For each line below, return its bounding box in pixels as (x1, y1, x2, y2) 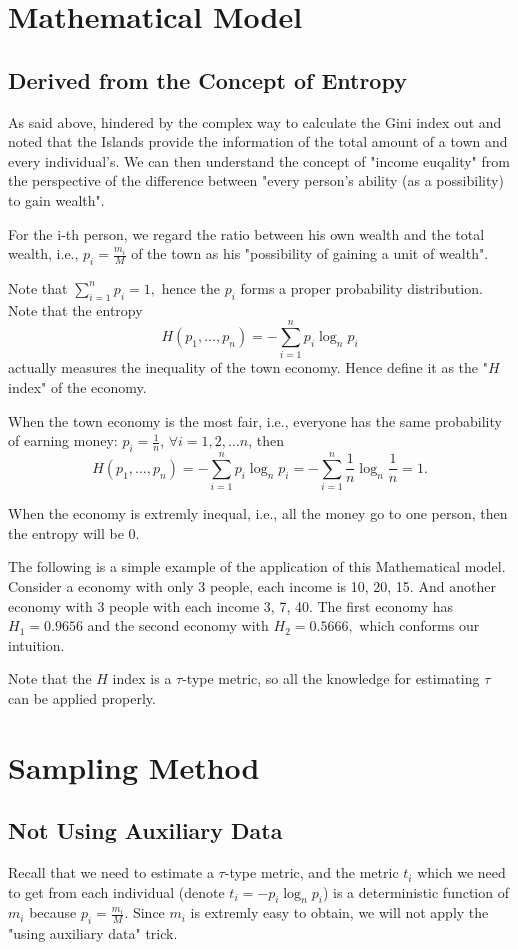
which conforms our (359, 615, 480, 636)
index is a (112, 668, 172, 689)
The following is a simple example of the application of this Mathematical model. (8, 556, 506, 577)
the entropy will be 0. (8, 522, 140, 543)
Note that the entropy (8, 299, 143, 320)
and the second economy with (87, 615, 269, 636)
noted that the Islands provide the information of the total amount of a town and (8, 131, 508, 152)
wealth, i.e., (8, 243, 79, 264)
